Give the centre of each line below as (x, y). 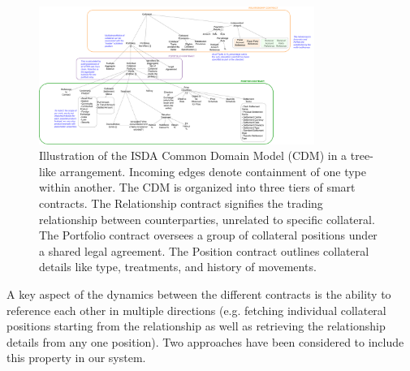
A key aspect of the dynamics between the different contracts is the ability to (199, 293)
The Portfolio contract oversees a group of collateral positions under (208, 235)
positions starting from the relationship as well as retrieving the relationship (196, 326)
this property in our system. (76, 358)
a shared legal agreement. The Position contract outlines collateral (204, 250)
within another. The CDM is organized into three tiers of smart (197, 187)
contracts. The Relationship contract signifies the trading (181, 203)
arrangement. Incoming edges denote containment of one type (213, 171)
